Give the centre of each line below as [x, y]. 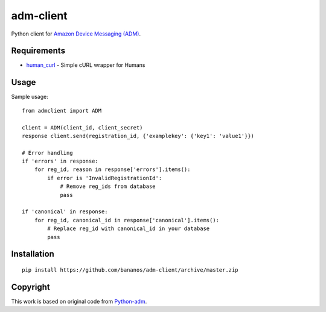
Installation [33, 254]
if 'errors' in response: [60, 161]
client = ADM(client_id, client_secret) [82, 127]
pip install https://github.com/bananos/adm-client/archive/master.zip [130, 270]
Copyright [31, 287]
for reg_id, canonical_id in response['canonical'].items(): [127, 220]
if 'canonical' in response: [65, 212]
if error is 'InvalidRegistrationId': [105, 178]
